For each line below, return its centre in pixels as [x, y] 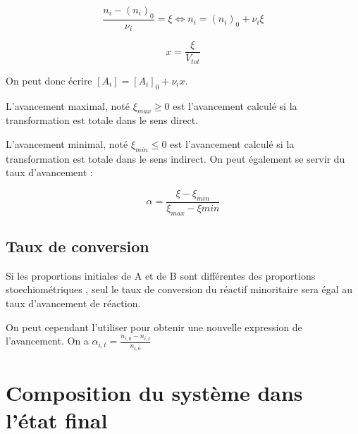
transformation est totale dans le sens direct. [102, 120]
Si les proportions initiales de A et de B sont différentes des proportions [161, 275]
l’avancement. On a [47, 341]
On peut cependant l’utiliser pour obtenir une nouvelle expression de [154, 327]
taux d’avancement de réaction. [73, 303]
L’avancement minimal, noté [67, 143]
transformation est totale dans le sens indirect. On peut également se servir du [175, 158]
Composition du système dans [154, 392]
